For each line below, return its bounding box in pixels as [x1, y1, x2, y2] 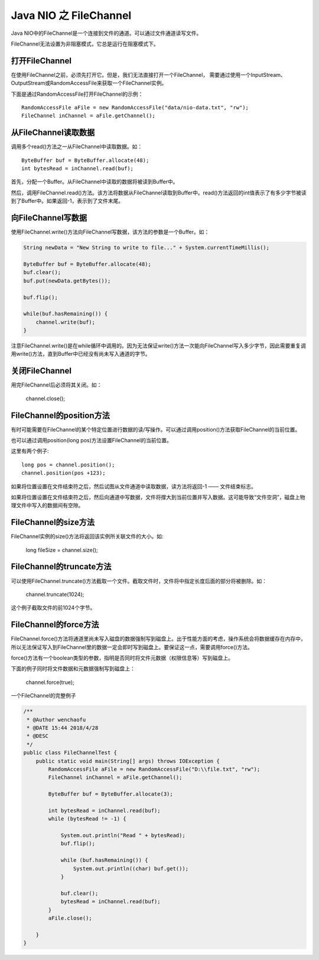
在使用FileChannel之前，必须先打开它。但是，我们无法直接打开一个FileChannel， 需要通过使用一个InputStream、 [11, 71, 286, 78]
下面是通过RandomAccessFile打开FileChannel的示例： [11, 90, 144, 98]
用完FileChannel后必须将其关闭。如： [11, 381, 102, 388]
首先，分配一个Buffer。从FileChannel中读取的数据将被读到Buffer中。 [11, 178, 178, 186]
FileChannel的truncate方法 [11, 562, 112, 572]
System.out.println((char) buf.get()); [73, 865, 189, 872]
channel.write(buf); [35, 319, 96, 325]
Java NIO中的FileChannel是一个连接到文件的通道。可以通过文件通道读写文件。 [11, 30, 202, 37]
